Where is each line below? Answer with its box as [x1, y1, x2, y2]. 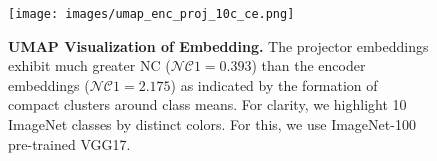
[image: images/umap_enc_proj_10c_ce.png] [8, 7, 295, 21]
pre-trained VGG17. [8, 133, 131, 154]
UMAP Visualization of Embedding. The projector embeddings [8, 35, 429, 56]
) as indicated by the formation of [170, 74, 378, 95]
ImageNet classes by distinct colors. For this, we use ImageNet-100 [8, 114, 416, 135]
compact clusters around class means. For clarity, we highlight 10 [8, 94, 407, 115]
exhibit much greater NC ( [8, 55, 171, 76]
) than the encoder [251, 55, 366, 76]
